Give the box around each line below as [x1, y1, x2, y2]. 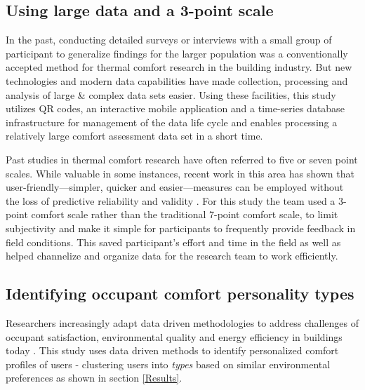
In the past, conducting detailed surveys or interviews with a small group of [6, 32, 332, 47]
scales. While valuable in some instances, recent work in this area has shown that [6, 166, 354, 180]
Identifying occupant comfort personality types [6, 283, 354, 304]
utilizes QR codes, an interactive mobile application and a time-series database [6, 101, 345, 116]
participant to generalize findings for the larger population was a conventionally [6, 46, 348, 60]
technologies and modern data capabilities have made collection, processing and [6, 73, 348, 88]
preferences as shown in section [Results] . [6, 370, 182, 385]
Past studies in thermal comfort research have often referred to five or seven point [6, 152, 358, 166]
